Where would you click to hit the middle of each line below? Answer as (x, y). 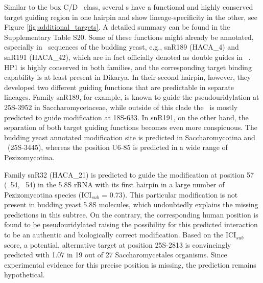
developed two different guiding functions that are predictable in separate (119, 87)
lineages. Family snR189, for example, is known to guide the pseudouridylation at (132, 97)
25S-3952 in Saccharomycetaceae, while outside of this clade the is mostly (121, 107)
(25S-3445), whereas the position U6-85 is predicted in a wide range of (117, 147)
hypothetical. (25, 275)
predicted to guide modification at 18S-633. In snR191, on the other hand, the (126, 117)
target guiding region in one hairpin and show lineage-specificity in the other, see (131, 17)
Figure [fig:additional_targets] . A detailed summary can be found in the (117, 27)
